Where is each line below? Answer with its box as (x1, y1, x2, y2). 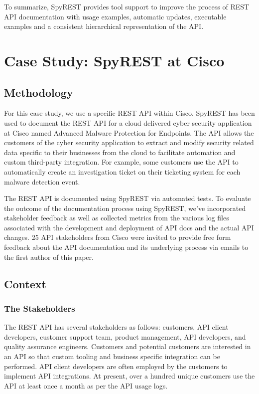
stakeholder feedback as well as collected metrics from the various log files (4, 212, 229, 223)
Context (4, 276, 46, 291)
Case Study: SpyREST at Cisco (4, 50, 225, 70)
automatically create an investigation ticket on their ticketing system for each (4, 166, 241, 177)
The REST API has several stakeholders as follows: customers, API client (4, 322, 229, 332)
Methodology (4, 84, 73, 100)
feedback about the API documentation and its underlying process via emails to (4, 242, 249, 252)
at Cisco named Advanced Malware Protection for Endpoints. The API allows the (4, 127, 254, 138)
